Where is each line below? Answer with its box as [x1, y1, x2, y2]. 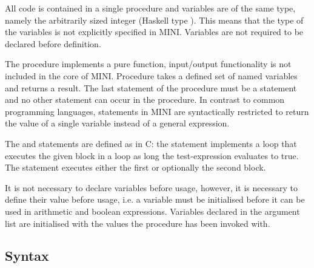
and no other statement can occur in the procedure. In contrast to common [5, 93, 285, 106]
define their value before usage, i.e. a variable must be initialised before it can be [5, 193, 305, 206]
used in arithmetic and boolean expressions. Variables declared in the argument [5, 204, 300, 217]
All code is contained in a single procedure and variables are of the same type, [5, 2, 296, 14]
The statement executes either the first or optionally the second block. [5, 161, 266, 174]
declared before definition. [5, 37, 101, 50]
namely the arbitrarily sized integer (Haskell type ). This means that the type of [5, 13, 304, 26]
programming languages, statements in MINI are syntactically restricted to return [5, 105, 309, 117]
